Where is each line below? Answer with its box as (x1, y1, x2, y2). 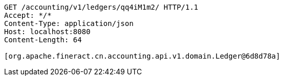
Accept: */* (4, 11, 52, 19)
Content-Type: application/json (4, 19, 134, 28)
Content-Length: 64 (4, 36, 82, 44)
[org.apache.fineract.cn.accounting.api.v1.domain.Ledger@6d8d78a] (4, 52, 280, 60)
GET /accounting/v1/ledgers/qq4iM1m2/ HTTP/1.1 (4, 3, 199, 11)
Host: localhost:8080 (4, 28, 91, 36)
